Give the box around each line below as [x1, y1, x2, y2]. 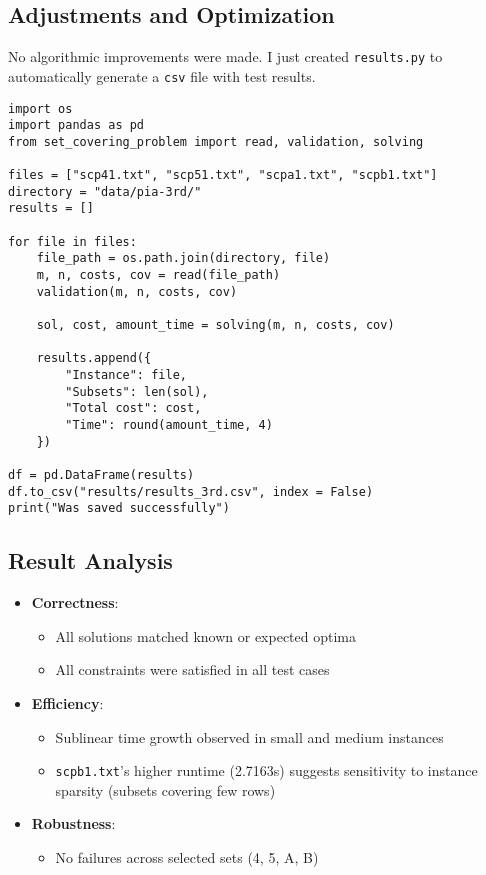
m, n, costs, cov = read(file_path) [36, 268, 281, 283]
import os [8, 101, 73, 116]
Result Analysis [8, 545, 173, 576]
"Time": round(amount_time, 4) [65, 417, 273, 432]
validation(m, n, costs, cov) [36, 284, 238, 299]
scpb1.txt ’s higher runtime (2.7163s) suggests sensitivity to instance [55, 760, 478, 781]
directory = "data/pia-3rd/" [8, 184, 202, 199]
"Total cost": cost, [65, 401, 202, 416]
